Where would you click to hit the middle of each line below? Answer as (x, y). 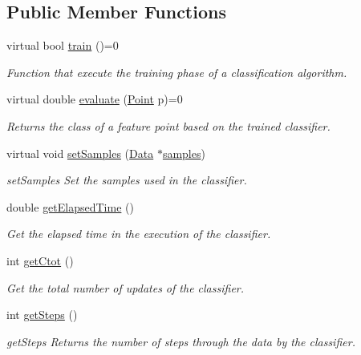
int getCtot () (40, 260)
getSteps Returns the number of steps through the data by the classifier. (181, 341)
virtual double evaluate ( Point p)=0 (95, 99)
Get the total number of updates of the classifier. (126, 287)
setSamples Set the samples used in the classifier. (127, 180)
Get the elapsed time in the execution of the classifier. (139, 234)
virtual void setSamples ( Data (80, 153)
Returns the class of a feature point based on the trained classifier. (168, 125)
